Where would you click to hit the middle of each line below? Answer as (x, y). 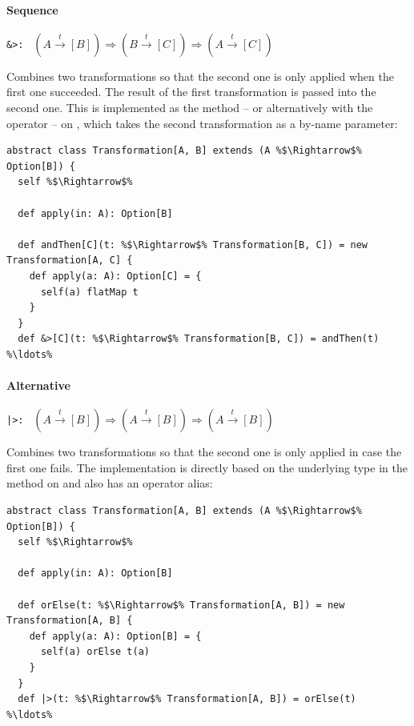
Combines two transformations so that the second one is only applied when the (200, 76)
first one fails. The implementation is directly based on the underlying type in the (207, 467)
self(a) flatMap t (89, 292)
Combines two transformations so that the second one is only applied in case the (204, 452)
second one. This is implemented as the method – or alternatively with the (190, 107)
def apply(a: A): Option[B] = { (115, 636)
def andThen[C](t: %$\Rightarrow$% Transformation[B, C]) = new (193, 245)
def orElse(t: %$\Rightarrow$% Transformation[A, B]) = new (181, 605)
